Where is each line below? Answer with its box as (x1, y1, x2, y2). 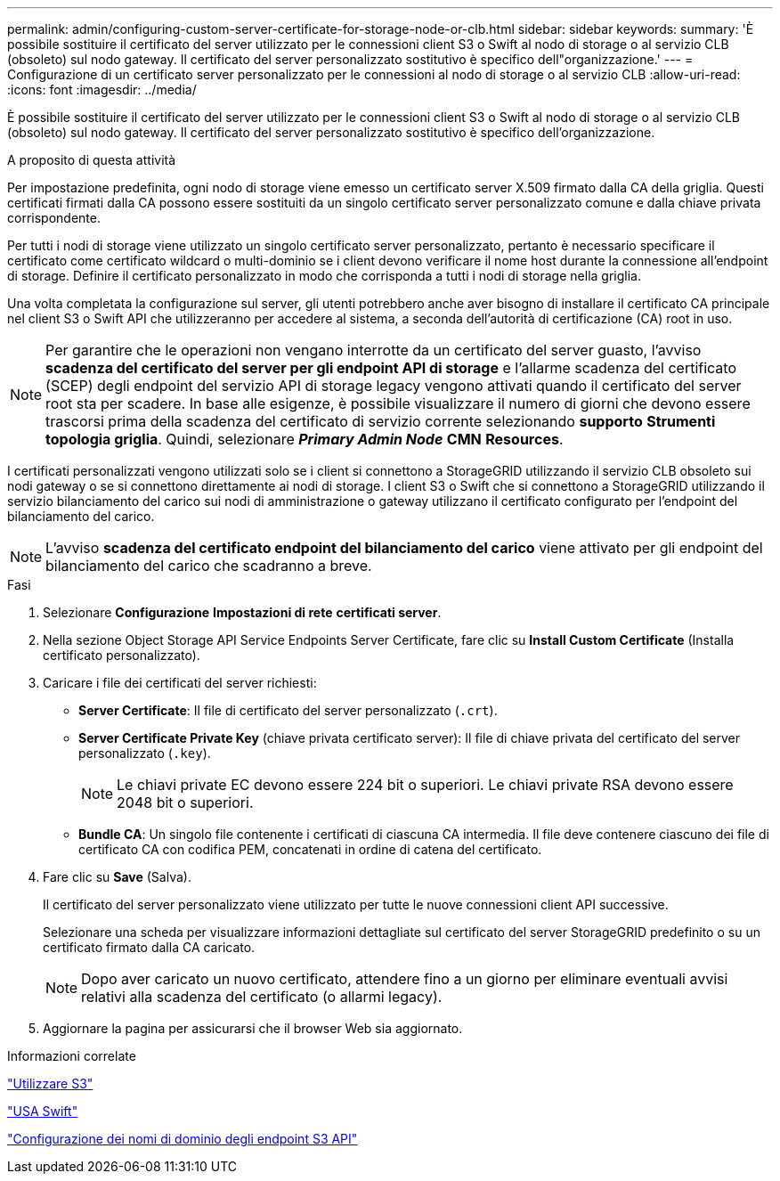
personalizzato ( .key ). (78, 745, 211, 761)
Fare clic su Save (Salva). (43, 869, 191, 884)
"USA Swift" (7, 1104, 78, 1119)
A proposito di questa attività (7, 152, 176, 167)
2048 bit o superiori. (117, 794, 254, 811)
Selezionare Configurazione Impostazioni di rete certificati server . (43, 605, 442, 620)
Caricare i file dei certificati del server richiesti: (43, 675, 317, 690)
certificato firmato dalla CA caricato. (43, 940, 256, 955)
